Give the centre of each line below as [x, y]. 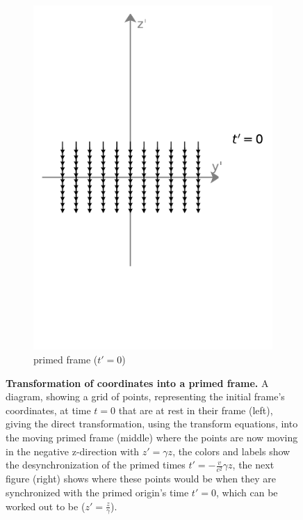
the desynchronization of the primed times [96, 465]
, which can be [247, 492]
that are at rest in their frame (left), [196, 410]
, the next [253, 465]
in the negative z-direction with [73, 451]
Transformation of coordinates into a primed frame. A [137, 383]
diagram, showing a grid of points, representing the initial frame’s [145, 396]
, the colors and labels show [231, 451]
